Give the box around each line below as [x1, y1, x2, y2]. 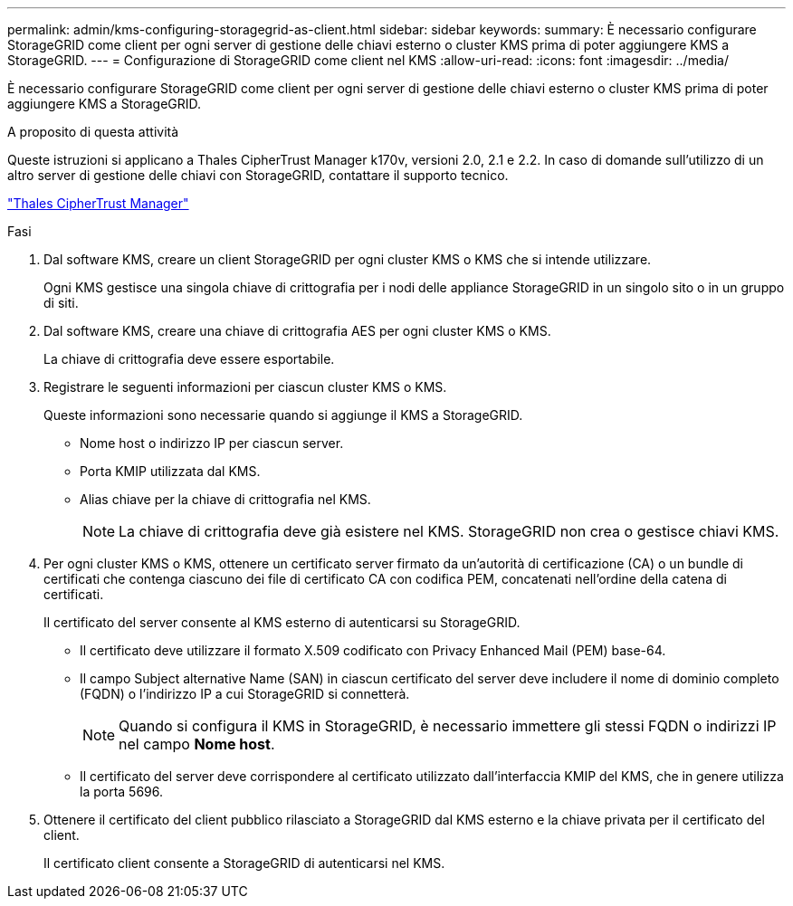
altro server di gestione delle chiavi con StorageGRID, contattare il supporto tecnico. [7, 167, 509, 183]
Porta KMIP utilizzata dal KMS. [80, 463, 261, 479]
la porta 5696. [80, 784, 164, 799]
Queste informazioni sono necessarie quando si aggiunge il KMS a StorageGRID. [43, 407, 523, 423]
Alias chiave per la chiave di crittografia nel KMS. [80, 491, 371, 507]
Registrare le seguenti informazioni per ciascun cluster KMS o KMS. [43, 379, 447, 395]
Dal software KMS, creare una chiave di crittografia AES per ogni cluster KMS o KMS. [43, 323, 551, 339]
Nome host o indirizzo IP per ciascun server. [80, 435, 344, 451]
